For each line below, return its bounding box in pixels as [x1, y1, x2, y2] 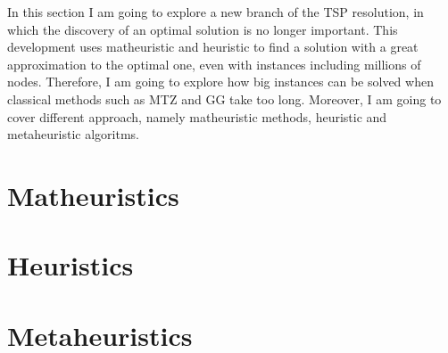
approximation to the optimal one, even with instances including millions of [7, 54, 421, 73]
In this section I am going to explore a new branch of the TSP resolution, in [7, 3, 424, 21]
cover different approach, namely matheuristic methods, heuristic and [7, 107, 387, 126]
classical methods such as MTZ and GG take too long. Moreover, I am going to [7, 89, 442, 108]
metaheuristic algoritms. [7, 125, 140, 144]
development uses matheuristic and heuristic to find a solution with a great [7, 37, 419, 56]
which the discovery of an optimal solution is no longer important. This [7, 20, 398, 38]
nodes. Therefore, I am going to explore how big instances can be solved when [7, 72, 434, 91]
